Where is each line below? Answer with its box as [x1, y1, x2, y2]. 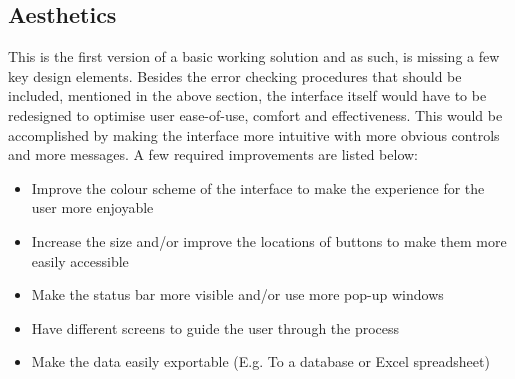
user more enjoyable [31, 197, 154, 218]
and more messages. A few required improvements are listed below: [8, 144, 419, 165]
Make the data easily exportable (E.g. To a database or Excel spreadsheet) [31, 351, 490, 372]
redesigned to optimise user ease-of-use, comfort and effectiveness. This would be [8, 104, 503, 125]
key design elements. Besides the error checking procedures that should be [8, 65, 462, 86]
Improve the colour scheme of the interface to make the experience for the [31, 177, 485, 198]
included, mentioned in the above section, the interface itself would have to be [8, 85, 487, 106]
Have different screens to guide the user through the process [31, 317, 400, 338]
